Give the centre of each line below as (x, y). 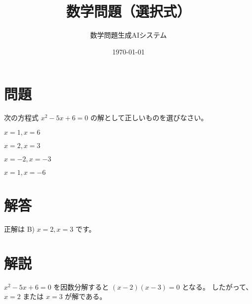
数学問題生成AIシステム (128, 35)
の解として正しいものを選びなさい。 (149, 118)
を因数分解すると (81, 286)
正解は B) (20, 228)
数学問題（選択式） (128, 11)
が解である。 (86, 296)
